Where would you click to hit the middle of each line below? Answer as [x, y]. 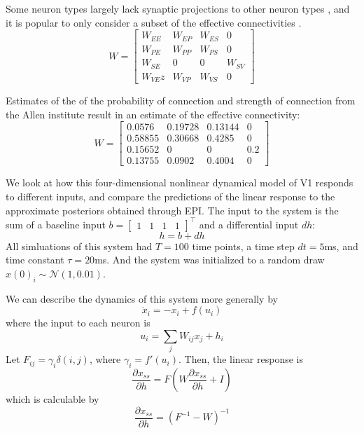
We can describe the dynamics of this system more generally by [142, 298]
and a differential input [249, 224]
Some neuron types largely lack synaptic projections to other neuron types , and [178, 8]
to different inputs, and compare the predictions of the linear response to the [170, 197]
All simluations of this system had [79, 246]
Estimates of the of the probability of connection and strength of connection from [181, 101]
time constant [35, 260]
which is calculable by [52, 399]
